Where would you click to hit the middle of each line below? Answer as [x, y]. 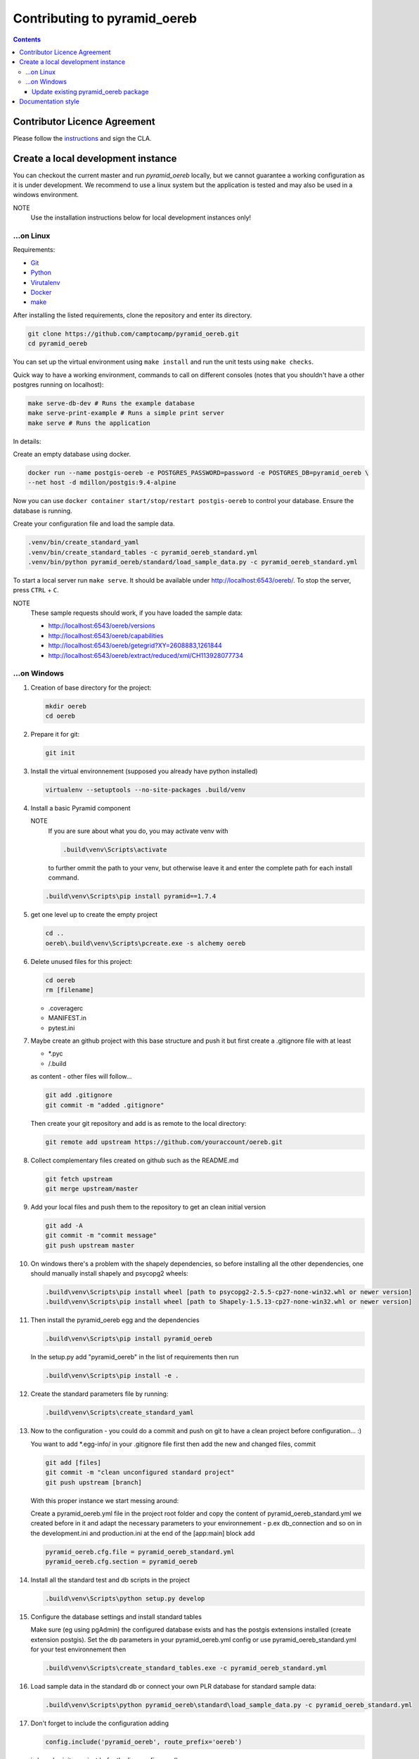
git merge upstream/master [92, 1188]
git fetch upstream [79, 1179]
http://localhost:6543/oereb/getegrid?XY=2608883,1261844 [135, 646]
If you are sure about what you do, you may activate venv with [138, 831]
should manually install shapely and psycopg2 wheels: [110, 1274]
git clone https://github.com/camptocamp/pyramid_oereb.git [134, 334]
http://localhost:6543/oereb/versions [102, 626]
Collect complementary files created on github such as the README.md [135, 1160]
